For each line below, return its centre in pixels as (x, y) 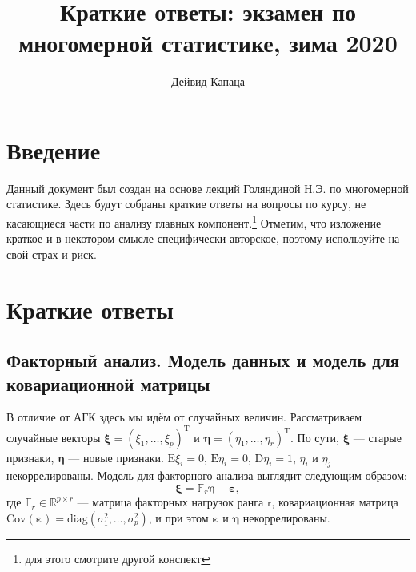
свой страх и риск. (52, 254)
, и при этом (178, 517)
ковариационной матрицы (108, 383)
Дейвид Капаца (208, 81)
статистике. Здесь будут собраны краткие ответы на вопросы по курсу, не (186, 204)
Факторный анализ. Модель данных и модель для (203, 360)
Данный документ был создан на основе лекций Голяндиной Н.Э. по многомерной (208, 188)
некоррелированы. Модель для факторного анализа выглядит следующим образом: (207, 475)
